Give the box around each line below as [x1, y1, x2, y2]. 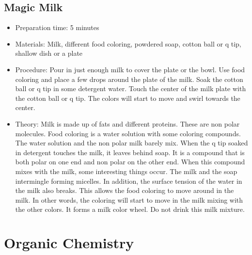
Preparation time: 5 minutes [15, 22, 99, 32]
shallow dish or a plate [15, 48, 83, 58]
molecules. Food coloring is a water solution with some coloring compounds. [15, 128, 241, 138]
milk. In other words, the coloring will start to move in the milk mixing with [15, 194, 243, 205]
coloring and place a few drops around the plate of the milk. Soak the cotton [15, 74, 243, 84]
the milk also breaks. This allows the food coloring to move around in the [15, 185, 234, 195]
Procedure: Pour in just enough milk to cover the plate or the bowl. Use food [15, 64, 245, 74]
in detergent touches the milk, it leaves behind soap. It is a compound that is [15, 147, 245, 157]
